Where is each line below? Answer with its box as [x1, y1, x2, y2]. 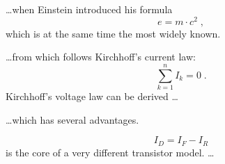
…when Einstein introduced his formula [6, 2, 173, 16]
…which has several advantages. [6, 112, 139, 126]
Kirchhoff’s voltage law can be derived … [6, 88, 178, 103]
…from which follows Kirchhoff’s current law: [6, 49, 196, 64]
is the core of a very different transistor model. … [6, 145, 215, 159]
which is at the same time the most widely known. [6, 26, 221, 40]
